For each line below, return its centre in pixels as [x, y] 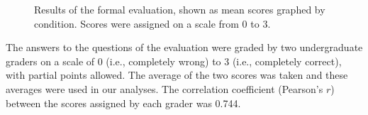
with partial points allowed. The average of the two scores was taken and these [177, 75]
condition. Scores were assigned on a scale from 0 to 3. [152, 23]
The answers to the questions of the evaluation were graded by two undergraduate [184, 47]
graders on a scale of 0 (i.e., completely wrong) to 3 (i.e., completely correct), [174, 61]
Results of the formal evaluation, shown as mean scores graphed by [180, 9]
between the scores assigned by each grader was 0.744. [123, 103]
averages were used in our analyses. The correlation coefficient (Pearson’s [165, 88]
